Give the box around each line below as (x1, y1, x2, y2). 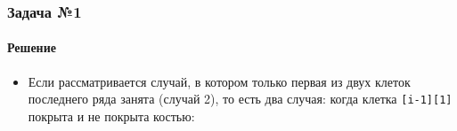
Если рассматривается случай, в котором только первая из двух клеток (28, 72, 411, 90)
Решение (7, 38, 56, 57)
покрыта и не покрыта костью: (28, 106, 195, 125)
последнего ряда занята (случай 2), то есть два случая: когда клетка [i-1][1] (28, 89, 453, 108)
